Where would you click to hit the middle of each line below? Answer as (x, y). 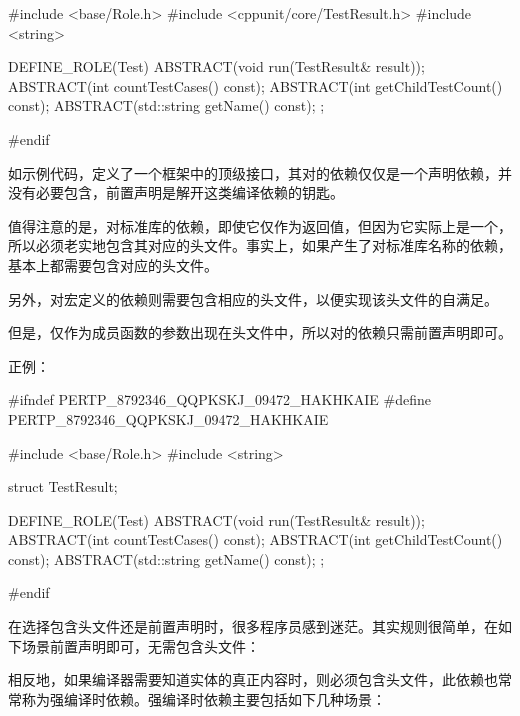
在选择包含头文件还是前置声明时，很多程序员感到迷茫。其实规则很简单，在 (253, 626)
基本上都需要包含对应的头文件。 (113, 264)
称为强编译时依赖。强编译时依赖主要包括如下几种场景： (203, 698)
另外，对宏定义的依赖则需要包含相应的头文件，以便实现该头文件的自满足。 (253, 298)
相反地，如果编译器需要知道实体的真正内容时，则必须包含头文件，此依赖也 (253, 679)
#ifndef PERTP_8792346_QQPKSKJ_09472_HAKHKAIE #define (219, 399)
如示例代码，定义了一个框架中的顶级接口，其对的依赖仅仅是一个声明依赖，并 (260, 172)
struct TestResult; (63, 486)
